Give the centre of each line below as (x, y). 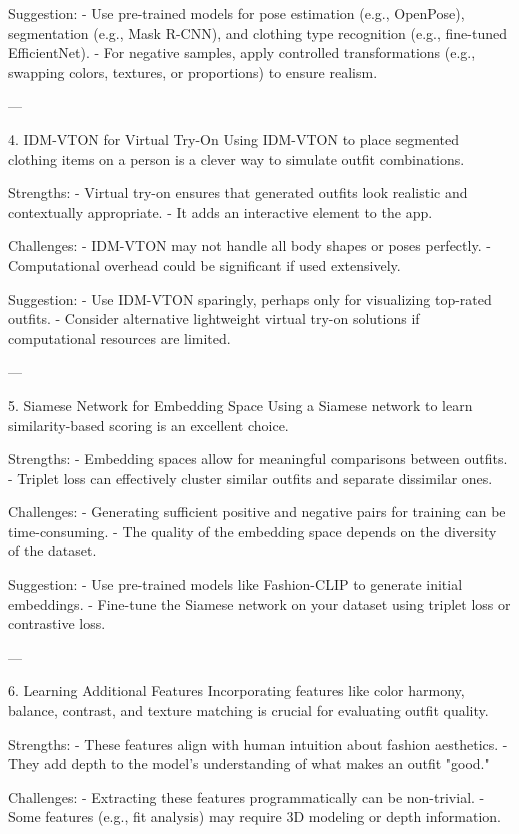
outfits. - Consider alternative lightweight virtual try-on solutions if (214, 318)
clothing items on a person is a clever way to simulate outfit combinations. (236, 158)
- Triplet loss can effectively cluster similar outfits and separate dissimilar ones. (250, 477)
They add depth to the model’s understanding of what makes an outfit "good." (249, 763)
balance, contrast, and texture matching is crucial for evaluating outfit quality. (248, 710)
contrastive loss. (57, 623)
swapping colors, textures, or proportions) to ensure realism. (193, 71)
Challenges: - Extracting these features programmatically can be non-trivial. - (246, 796)
